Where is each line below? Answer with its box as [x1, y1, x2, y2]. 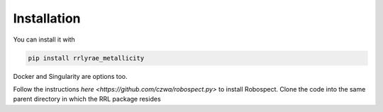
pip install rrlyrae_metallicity [28, 54, 145, 62]
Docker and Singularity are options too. [13, 72, 128, 80]
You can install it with [13, 35, 76, 44]
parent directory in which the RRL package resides [13, 95, 161, 104]
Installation [13, 11, 81, 26]
